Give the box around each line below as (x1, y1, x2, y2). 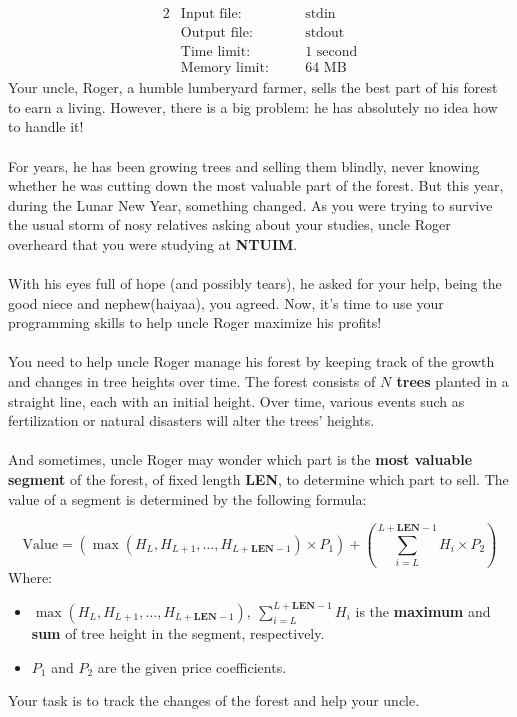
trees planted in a (396, 371, 509, 392)
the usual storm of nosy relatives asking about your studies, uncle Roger (8, 214, 451, 235)
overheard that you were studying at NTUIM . (8, 233, 298, 254)
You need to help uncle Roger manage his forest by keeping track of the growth (8, 351, 495, 372)
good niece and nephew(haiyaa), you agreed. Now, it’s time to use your (8, 292, 444, 313)
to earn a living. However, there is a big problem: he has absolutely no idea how (8, 96, 498, 117)
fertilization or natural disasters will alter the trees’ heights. (8, 410, 375, 431)
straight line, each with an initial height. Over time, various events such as (8, 390, 465, 411)
